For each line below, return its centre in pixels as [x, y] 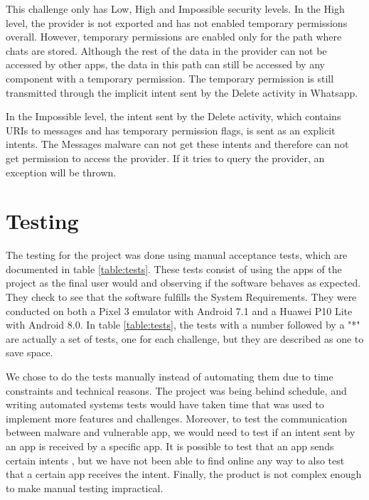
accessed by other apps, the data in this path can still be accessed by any [165, 64]
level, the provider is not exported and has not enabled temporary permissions [177, 22]
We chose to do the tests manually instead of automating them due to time [170, 376]
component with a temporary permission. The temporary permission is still [170, 78]
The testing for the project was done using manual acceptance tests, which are [177, 255]
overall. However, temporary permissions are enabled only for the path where [174, 37]
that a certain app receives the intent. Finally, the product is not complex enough [184, 474]
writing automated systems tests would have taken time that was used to [165, 404]
